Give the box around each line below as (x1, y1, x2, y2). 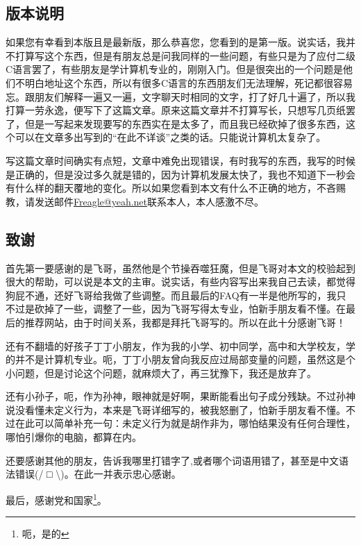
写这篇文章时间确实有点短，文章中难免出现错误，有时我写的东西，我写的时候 (6, 153, 355, 167)
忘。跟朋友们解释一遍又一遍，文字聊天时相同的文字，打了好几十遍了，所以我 (6, 89, 355, 103)
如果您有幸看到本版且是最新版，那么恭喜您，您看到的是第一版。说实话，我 (6, 35, 346, 49)
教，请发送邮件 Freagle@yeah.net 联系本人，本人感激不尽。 (6, 194, 265, 208)
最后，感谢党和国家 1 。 (6, 490, 107, 507)
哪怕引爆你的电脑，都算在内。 (6, 430, 142, 444)
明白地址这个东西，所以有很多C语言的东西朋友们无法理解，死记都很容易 (24, 75, 353, 90)
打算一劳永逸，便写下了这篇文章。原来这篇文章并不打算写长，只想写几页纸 (6, 103, 346, 117)
